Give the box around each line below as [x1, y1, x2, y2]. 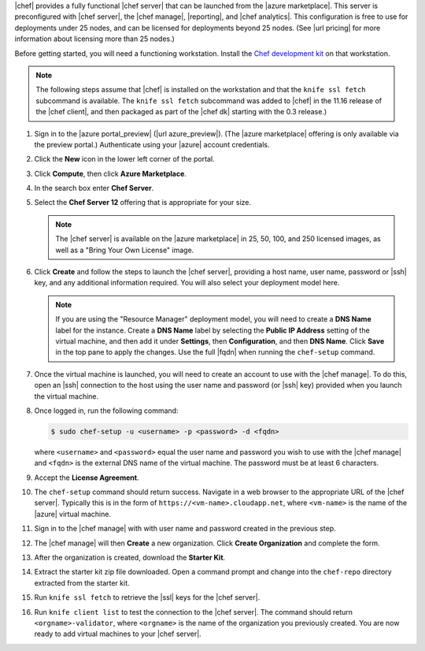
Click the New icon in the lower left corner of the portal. [34, 154, 216, 164]
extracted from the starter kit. [34, 578, 130, 587]
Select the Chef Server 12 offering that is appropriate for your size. [34, 198, 252, 207]
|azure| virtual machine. [34, 509, 112, 519]
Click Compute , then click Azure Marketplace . [34, 169, 187, 178]
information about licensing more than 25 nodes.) [14, 34, 175, 43]
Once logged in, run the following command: [34, 406, 179, 415]
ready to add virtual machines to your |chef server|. [34, 629, 202, 638]
